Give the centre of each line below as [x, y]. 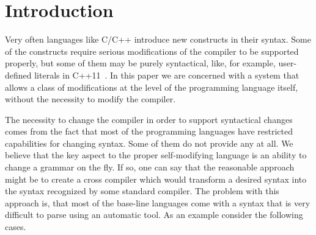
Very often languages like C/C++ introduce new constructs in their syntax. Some [158, 39]
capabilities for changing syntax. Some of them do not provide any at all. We [149, 143]
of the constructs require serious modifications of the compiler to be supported [152, 51]
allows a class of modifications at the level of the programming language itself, [152, 87]
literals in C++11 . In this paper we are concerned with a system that [167, 75]
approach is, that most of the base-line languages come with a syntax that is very [158, 202]
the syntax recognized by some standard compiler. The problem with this [142, 191]
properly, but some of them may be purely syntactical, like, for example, [140, 63]
